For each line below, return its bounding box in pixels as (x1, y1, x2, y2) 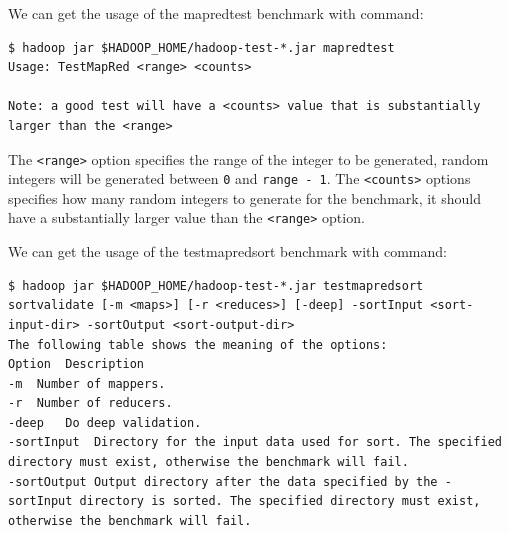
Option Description (8, 357, 145, 372)
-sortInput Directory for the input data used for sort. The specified (8, 435, 502, 450)
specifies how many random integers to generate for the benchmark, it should (8, 187, 481, 208)
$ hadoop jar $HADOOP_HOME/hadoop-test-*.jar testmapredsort (8, 278, 424, 293)
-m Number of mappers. (8, 376, 166, 391)
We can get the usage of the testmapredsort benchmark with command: (8, 241, 447, 262)
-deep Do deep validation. (8, 415, 202, 430)
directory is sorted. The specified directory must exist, (79, 494, 481, 509)
